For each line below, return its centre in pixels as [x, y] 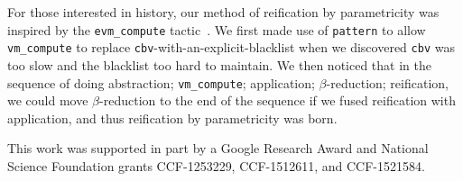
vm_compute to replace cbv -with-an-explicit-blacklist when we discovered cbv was [231, 47]
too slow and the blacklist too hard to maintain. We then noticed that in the [219, 64]
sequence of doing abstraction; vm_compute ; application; [161, 82]
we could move [48, 100]
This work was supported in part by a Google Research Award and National [218, 148]
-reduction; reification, [387, 82]
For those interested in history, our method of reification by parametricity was [223, 12]
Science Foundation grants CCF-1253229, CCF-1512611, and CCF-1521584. [216, 165]
